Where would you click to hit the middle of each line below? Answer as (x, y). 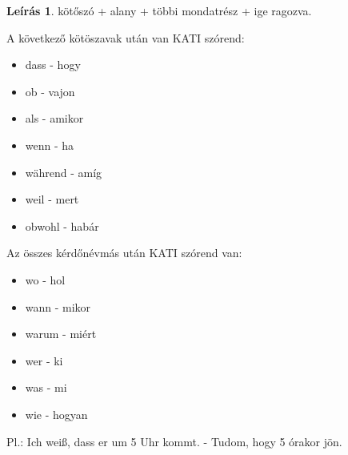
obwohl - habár (62, 225)
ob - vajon (50, 91)
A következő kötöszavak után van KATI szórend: (126, 37)
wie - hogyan (56, 414)
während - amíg (64, 172)
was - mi (46, 387)
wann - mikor (58, 306)
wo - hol (45, 279)
